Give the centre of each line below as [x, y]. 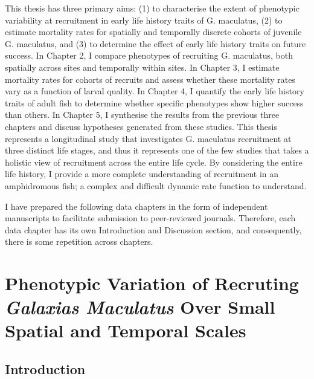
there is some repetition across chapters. [79, 241]
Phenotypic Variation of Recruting [152, 283]
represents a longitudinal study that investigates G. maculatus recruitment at [148, 138]
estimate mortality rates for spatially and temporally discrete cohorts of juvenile [153, 32]
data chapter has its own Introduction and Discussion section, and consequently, [153, 229]
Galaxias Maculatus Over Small [140, 307]
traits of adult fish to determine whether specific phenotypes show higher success [154, 102]
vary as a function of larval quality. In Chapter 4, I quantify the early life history [155, 91]
